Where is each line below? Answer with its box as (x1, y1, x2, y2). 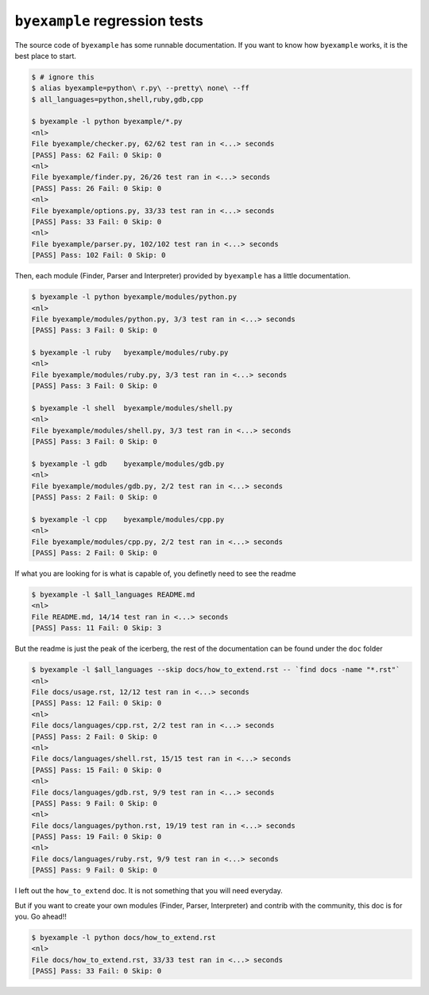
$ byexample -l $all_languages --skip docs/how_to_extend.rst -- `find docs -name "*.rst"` (31, 665, 400, 674)
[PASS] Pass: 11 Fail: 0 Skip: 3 (31, 624, 162, 632)
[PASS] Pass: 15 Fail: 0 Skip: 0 (31, 765, 162, 775)
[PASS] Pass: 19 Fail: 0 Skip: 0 (31, 832, 162, 841)
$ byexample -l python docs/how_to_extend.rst (31, 933, 216, 943)
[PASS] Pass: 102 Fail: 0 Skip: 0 (31, 251, 166, 260)
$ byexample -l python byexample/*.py (31, 117, 183, 126)
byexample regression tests (14, 12, 204, 29)
